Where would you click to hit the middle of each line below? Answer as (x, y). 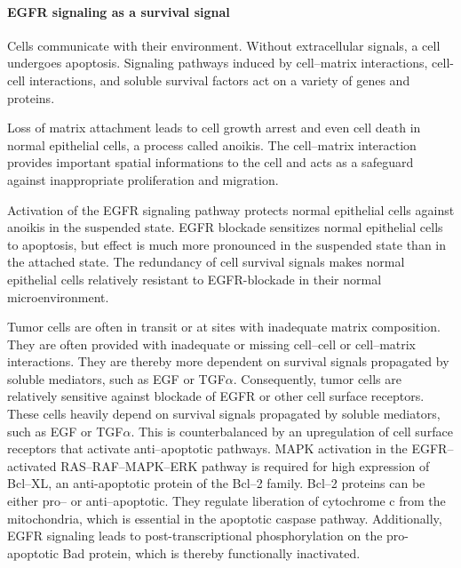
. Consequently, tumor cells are (317, 378)
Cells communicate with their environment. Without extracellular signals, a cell (224, 45)
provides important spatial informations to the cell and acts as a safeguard (211, 162)
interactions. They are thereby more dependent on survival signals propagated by (228, 361)
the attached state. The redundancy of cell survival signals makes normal (206, 262)
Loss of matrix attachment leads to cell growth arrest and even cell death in (214, 128)
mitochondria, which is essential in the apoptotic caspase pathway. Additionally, (225, 518)
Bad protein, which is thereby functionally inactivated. (211, 552)
